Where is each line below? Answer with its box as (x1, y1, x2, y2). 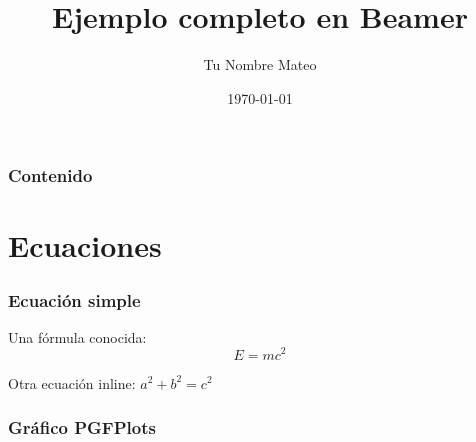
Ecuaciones (8, 225, 162, 266)
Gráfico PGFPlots (8, 415, 156, 440)
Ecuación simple (8, 287, 141, 312)
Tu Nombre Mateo (203, 54, 317, 75)
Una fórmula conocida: (8, 326, 147, 347)
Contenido (8, 163, 93, 188)
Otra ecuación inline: (8, 372, 136, 393)
